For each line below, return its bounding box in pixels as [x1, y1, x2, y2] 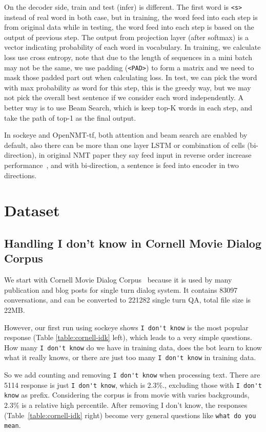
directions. [4, 170, 37, 180]
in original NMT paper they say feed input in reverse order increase [38, 149, 252, 160]
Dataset [4, 200, 60, 221]
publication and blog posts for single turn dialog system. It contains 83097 [4, 284, 238, 295]
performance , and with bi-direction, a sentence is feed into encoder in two [4, 160, 239, 171]
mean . [4, 420, 21, 430]
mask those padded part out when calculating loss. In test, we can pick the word [4, 72, 257, 83]
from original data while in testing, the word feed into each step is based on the [4, 22, 254, 32]
